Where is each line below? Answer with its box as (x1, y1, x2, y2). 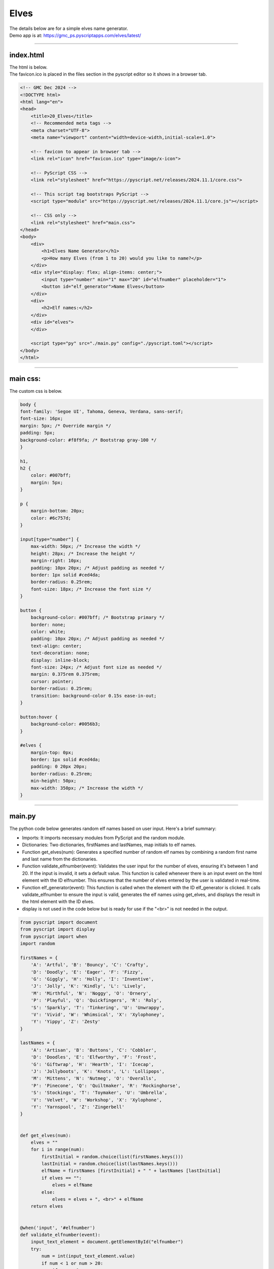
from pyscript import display (20, 926, 95, 932)
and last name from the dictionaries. (22, 856, 97, 862)
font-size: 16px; (20, 416, 63, 421)
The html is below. (9, 64, 48, 70)
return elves (30, 1204, 63, 1209)
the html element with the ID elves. (22, 898, 95, 905)
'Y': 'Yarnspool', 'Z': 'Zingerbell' (30, 1104, 125, 1110)
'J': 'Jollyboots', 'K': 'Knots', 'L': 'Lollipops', (30, 1068, 165, 1075)
